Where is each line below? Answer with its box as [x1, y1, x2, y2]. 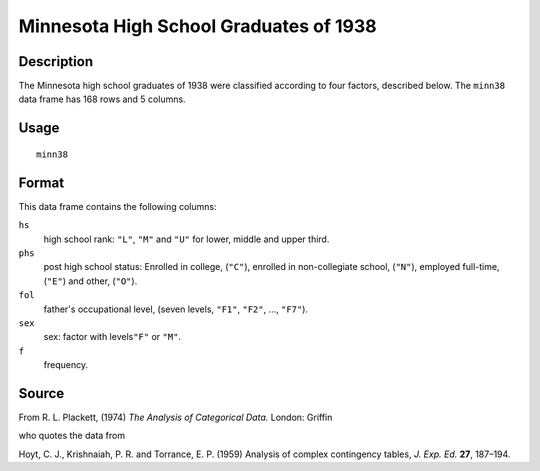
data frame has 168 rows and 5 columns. [18, 93, 186, 105]
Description [18, 53, 94, 70]
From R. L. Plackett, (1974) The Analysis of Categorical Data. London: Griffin [18, 411, 333, 423]
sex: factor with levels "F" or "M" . [43, 331, 182, 343]
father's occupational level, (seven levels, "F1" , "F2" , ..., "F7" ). [43, 303, 309, 315]
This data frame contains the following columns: [18, 200, 217, 212]
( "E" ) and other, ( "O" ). [43, 275, 138, 287]
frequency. [43, 359, 89, 371]
